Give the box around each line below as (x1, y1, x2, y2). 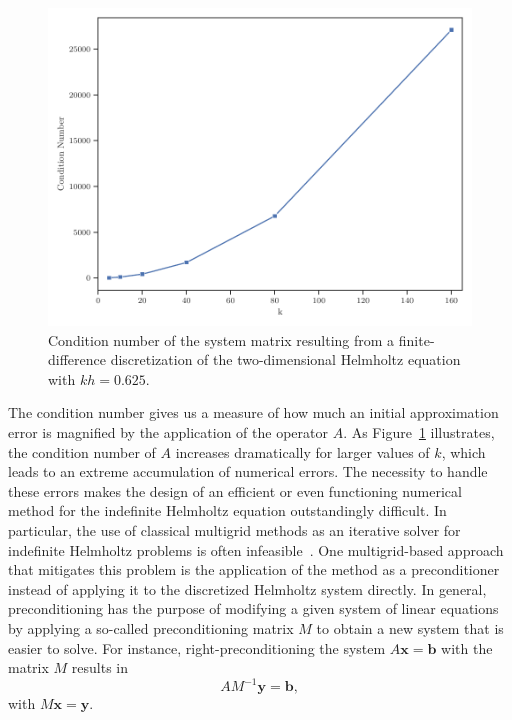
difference (48, 349, 106, 370)
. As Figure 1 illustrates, (343, 421, 495, 442)
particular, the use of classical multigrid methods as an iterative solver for (8, 519, 461, 540)
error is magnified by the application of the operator (8, 421, 328, 442)
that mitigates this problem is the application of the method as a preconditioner (8, 559, 500, 580)
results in (71, 657, 128, 678)
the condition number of (8, 441, 156, 462)
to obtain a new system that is (316, 617, 504, 638)
